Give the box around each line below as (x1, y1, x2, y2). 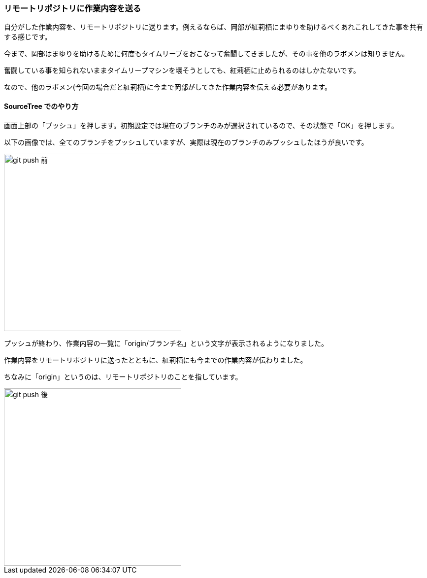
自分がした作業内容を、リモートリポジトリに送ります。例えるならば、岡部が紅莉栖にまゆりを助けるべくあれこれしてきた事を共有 (4, 23, 424, 32)
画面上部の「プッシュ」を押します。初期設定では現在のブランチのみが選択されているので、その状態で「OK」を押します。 (4, 121, 398, 130)
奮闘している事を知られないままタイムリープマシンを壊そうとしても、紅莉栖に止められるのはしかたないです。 (4, 66, 361, 75)
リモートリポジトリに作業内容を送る (4, 3, 141, 13)
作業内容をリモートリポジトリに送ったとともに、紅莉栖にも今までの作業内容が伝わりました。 (4, 355, 307, 364)
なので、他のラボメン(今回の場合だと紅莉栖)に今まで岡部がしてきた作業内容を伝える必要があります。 (4, 83, 331, 92)
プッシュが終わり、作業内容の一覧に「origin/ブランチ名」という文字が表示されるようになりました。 (4, 339, 328, 347)
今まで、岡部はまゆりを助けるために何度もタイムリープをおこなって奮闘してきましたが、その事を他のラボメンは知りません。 (4, 49, 409, 58)
